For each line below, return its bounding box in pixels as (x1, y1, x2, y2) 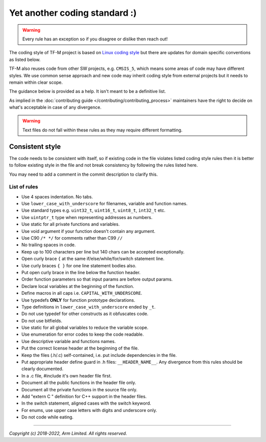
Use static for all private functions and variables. (21, 221, 120, 227)
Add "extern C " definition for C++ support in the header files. (21, 394, 147, 399)
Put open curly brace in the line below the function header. (21, 269, 141, 275)
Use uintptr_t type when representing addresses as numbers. (21, 214, 153, 220)
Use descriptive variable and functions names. (21, 338, 116, 344)
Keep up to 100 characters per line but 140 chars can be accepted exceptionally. (21, 249, 185, 254)
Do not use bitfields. (21, 317, 63, 323)
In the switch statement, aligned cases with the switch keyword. (21, 400, 151, 406)
